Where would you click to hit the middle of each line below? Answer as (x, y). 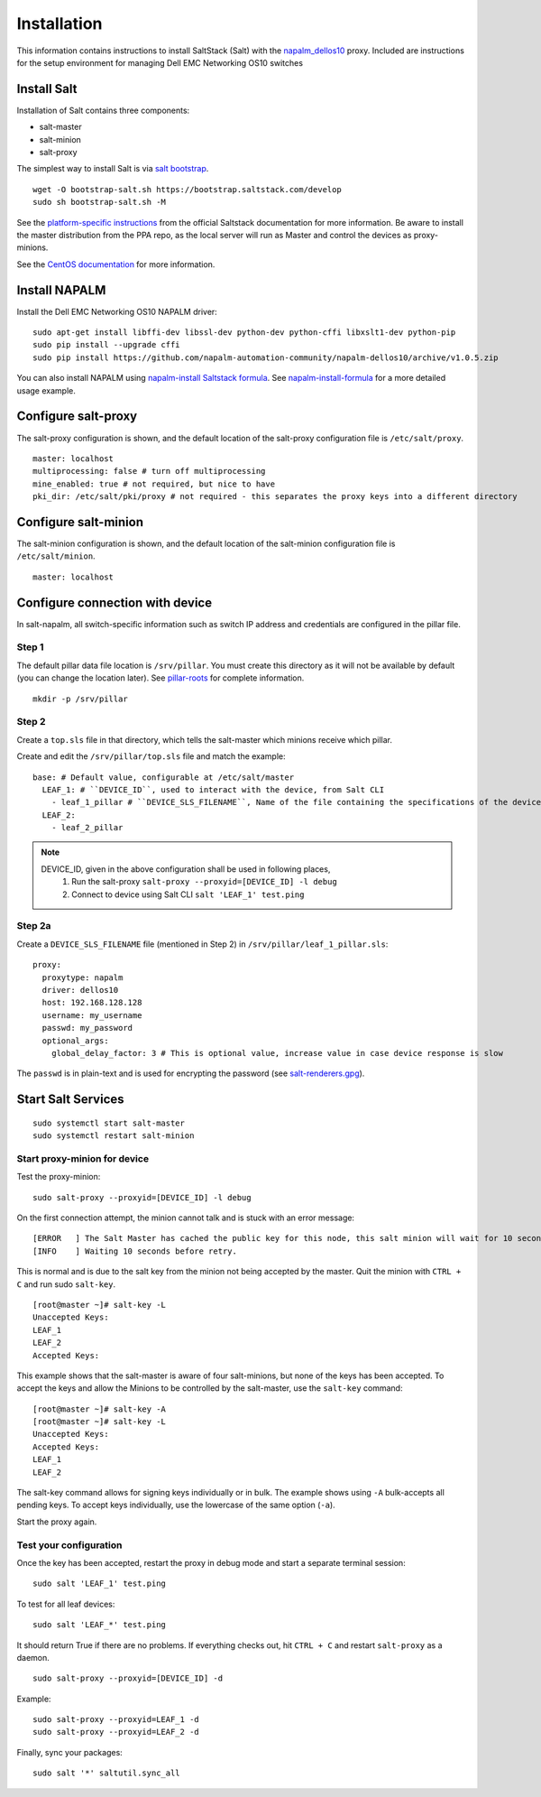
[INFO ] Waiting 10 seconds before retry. (135, 1251)
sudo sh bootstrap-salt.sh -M (100, 202)
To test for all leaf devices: (66, 1604)
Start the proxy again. (57, 1522)
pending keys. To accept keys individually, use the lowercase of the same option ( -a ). (176, 1505)
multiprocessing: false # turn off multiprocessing (149, 471)
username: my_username (92, 1015)
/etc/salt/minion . (56, 556)
